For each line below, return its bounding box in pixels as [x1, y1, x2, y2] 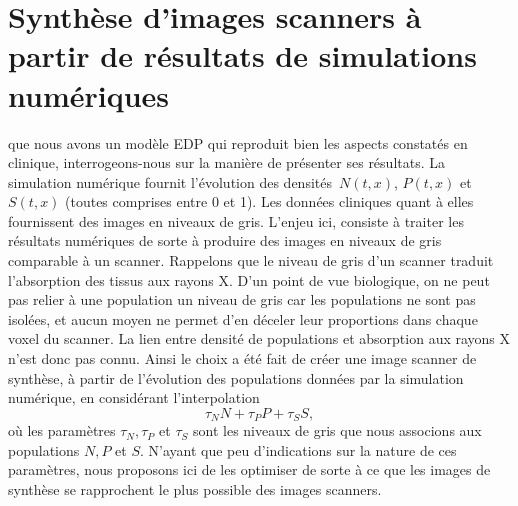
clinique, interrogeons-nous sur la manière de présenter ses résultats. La [8, 152, 445, 173]
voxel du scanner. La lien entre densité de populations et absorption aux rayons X [8, 328, 511, 349]
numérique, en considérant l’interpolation [8, 387, 260, 408]
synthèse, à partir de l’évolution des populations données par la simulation [8, 367, 464, 388]
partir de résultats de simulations [8, 35, 477, 76]
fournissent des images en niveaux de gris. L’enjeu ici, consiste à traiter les [8, 210, 464, 231]
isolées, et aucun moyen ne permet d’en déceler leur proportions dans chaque [8, 308, 478, 329]
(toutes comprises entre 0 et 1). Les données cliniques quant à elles [65, 191, 474, 212]
